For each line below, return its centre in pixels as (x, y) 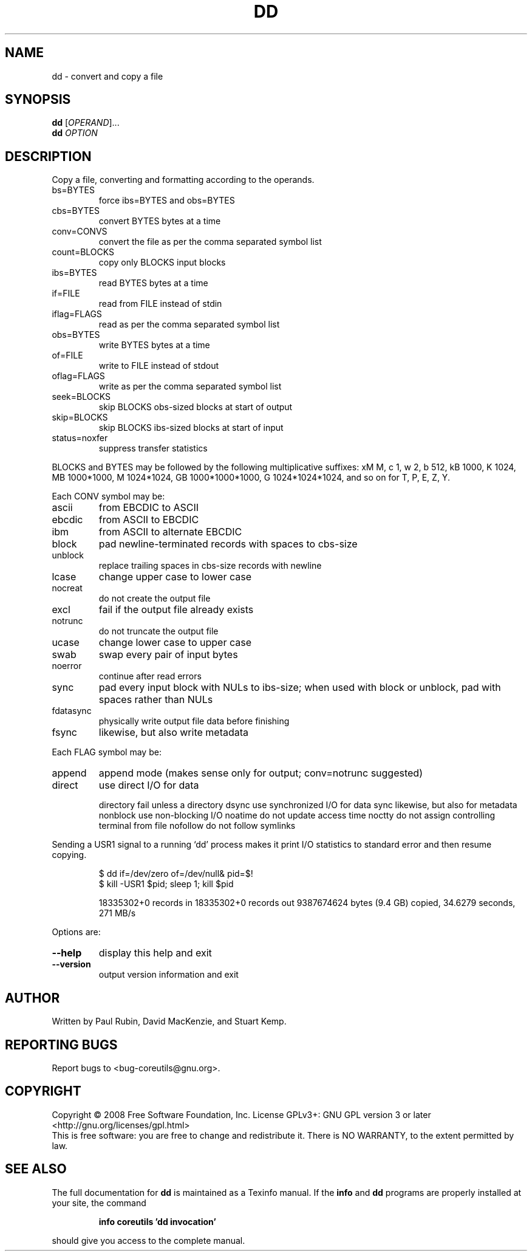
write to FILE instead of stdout (159, 366)
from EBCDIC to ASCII (149, 508)
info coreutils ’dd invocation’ (157, 1221)
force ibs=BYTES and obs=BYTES (167, 201)
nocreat (67, 588)
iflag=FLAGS (77, 314)
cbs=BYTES (76, 211)
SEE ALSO (36, 1169)
